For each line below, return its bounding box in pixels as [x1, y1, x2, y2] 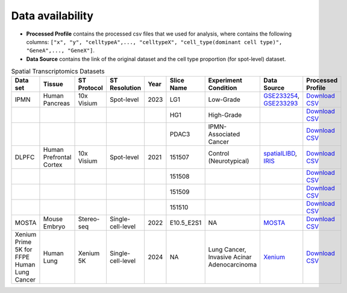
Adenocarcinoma [208, 260, 257, 269]
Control [208, 150, 230, 158]
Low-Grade [208, 95, 241, 104]
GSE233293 [263, 99, 298, 108]
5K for [14, 245, 33, 254]
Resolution [109, 84, 142, 92]
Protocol [78, 84, 104, 92]
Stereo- [78, 215, 100, 223]
